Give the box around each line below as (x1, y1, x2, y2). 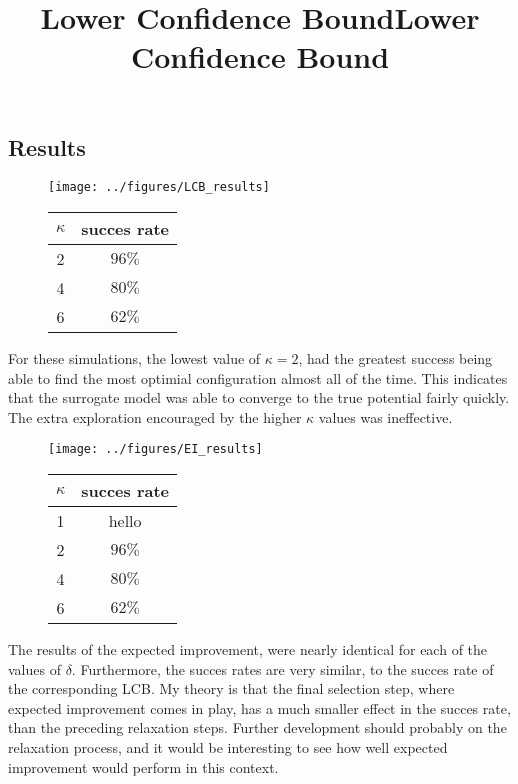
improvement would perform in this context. (8, 756, 279, 777)
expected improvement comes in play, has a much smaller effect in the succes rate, (8, 697, 511, 718)
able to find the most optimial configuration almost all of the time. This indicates (8, 367, 508, 388)
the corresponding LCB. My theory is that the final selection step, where (8, 678, 455, 699)
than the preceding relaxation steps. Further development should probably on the (8, 717, 507, 738)
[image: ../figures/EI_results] (48, 442, 263, 457)
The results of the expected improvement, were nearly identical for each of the (8, 639, 488, 660)
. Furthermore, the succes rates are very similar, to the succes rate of (71, 658, 494, 679)
